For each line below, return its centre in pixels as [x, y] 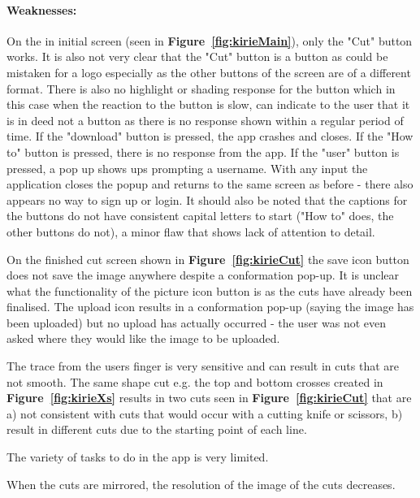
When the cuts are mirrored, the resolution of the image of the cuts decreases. [201, 484]
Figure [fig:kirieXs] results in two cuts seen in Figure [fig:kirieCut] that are [209, 398]
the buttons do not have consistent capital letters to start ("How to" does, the [200, 216]
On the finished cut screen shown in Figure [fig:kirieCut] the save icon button [208, 259]
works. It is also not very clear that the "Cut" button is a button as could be [197, 56]
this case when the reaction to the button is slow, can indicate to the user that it [208, 104]
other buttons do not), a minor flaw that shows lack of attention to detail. [191, 231]
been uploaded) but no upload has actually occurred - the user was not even [197, 322]
